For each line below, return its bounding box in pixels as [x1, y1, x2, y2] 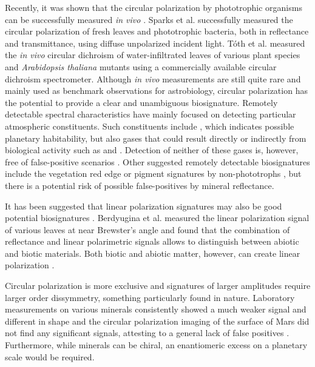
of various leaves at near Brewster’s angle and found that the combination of [5, 223, 290, 236]
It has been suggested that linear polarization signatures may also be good [5, 199, 282, 212]
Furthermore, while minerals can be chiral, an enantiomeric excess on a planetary [5, 339, 308, 351]
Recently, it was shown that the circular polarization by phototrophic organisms [5, 1, 302, 13]
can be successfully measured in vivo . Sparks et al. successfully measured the [5, 13, 293, 25]
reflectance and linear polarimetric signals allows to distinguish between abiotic [5, 235, 299, 248]
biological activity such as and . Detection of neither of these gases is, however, [5, 144, 299, 156]
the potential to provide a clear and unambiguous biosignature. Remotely [5, 96, 278, 108]
